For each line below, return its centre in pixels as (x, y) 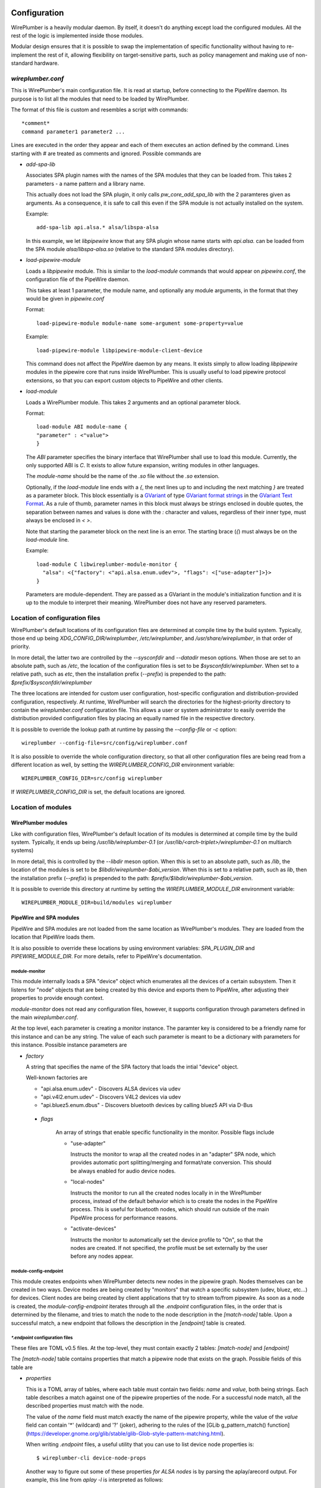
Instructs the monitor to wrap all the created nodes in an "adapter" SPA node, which (173, 1154)
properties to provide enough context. (57, 998)
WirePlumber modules (39, 823)
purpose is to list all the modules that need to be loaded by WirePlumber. (100, 99)
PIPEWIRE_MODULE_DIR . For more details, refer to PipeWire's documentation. (106, 956)
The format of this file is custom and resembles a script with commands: (100, 110)
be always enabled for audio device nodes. (123, 1171)
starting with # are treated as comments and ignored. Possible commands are (106, 153)
